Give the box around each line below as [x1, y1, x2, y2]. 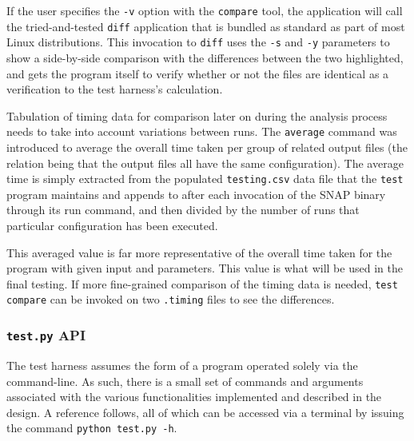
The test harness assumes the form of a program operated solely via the [6, 356, 358, 373]
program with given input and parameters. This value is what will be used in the [6, 260, 403, 276]
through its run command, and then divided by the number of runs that [6, 201, 360, 218]
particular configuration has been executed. [6, 217, 218, 234]
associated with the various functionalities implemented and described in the [6, 388, 382, 405]
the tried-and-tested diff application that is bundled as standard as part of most [6, 18, 405, 34]
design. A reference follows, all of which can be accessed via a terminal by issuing [6, 403, 404, 420]
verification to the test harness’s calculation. [6, 81, 223, 97]
